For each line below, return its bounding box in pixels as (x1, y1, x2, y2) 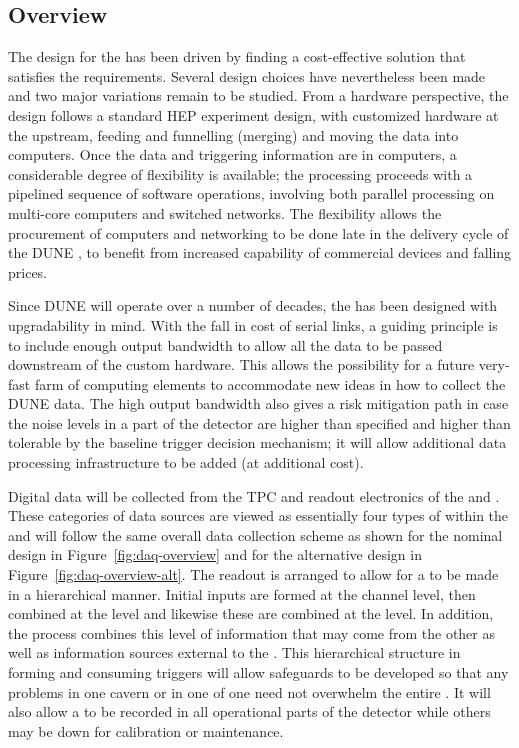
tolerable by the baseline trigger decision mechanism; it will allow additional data (8, 432, 507, 453)
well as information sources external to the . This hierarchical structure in (8, 642, 461, 663)
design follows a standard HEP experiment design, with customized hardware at (8, 104, 499, 125)
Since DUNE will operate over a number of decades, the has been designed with (8, 295, 498, 316)
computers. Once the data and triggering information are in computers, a (8, 144, 457, 165)
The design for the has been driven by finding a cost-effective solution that (8, 46, 466, 67)
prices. (8, 261, 48, 282)
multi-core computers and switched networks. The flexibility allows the (8, 202, 442, 223)
